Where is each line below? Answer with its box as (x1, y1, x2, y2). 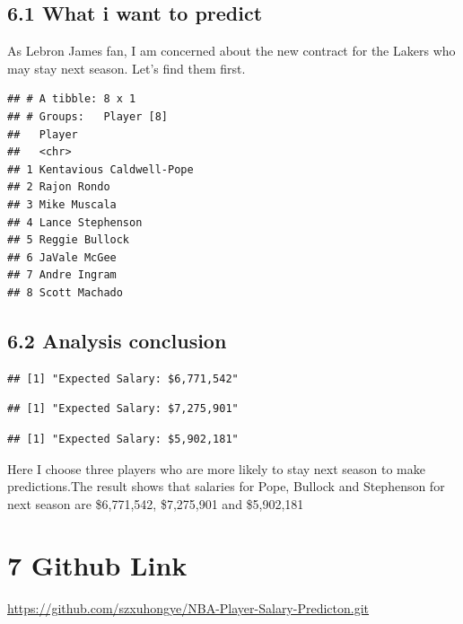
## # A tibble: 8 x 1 (7, 92, 136, 106)
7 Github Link (7, 547, 188, 584)
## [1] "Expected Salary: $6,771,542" (7, 372, 239, 385)
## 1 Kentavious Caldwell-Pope (7, 163, 194, 176)
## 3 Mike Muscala (7, 198, 117, 211)
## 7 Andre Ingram (7, 268, 117, 282)
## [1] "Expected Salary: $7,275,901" (7, 402, 239, 416)
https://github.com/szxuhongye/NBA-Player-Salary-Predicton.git (7, 599, 370, 618)
